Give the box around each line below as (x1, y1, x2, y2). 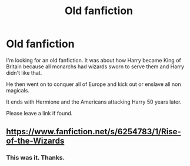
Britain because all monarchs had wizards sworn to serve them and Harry (6, 63, 184, 70)
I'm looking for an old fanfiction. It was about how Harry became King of (6, 57, 181, 64)
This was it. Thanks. (6, 154, 65, 162)
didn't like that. (6, 69, 42, 76)
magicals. (6, 87, 29, 94)
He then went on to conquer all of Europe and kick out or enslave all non (6, 81, 181, 88)
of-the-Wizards (6, 136, 65, 146)
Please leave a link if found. (6, 109, 73, 117)
